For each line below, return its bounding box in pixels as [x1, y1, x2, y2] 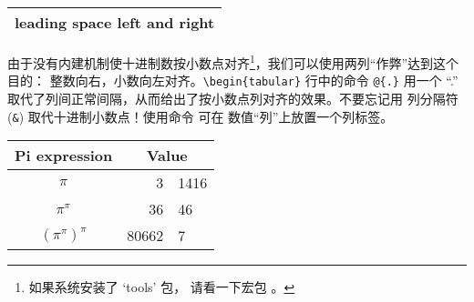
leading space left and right [15, 12, 215, 33]
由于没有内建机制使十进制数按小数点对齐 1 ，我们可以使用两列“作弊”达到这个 [7, 51, 459, 72]
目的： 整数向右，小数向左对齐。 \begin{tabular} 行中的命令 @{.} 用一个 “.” [7, 71, 459, 90]
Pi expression [15, 145, 113, 166]
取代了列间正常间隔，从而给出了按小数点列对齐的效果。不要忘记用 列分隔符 [7, 88, 459, 107]
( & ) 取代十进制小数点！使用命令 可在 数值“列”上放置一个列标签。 [7, 106, 394, 126]
